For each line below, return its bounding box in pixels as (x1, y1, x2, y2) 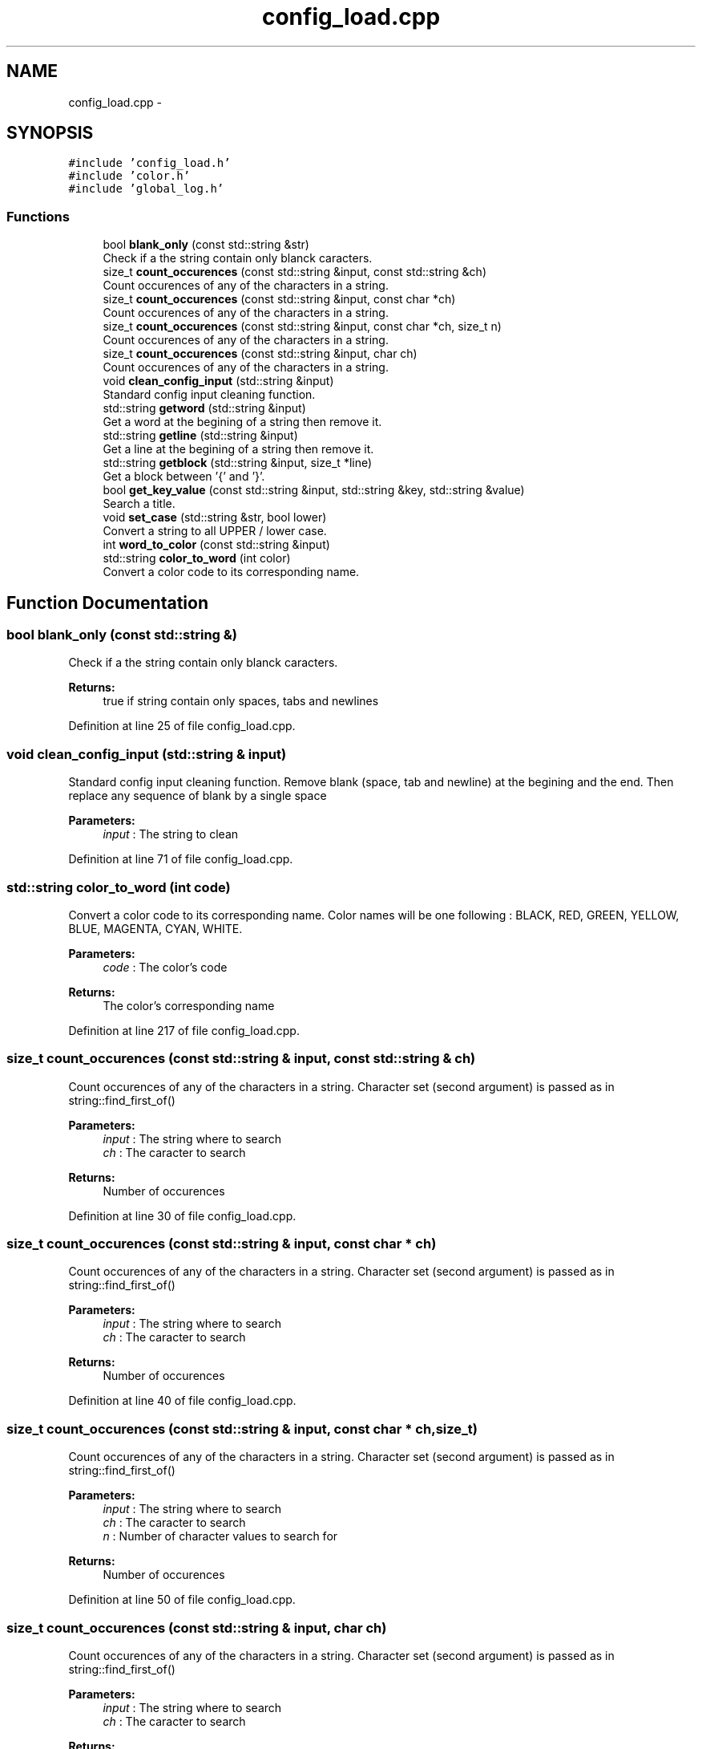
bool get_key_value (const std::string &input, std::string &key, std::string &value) (103, 483, 525, 497)
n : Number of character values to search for (103, 1529, 338, 1544)
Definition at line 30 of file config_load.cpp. (68, 1208, 297, 1223)
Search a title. (103, 497, 175, 511)
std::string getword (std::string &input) (103, 401, 306, 416)
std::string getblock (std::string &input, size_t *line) (103, 456, 373, 470)
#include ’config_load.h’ (68, 156, 231, 170)
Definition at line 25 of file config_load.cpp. (68, 719, 296, 733)
